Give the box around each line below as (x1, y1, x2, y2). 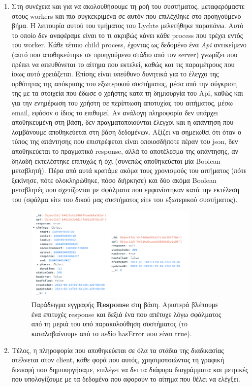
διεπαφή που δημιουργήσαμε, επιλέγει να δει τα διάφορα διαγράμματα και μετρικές (11, 364, 248, 374)
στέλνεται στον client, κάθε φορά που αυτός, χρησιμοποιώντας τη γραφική (11, 354, 224, 365)
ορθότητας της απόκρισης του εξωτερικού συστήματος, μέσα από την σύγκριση (11, 78, 237, 88)
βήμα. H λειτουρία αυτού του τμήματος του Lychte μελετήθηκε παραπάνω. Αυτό (11, 20, 244, 31)
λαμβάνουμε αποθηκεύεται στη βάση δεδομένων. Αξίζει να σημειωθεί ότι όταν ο (11, 126, 241, 137)
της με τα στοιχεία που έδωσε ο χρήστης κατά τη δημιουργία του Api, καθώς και (11, 88, 243, 98)
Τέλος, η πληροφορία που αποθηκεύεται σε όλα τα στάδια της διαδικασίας (11, 345, 224, 355)
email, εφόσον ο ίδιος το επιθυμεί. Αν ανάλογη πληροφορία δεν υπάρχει (11, 107, 218, 117)
